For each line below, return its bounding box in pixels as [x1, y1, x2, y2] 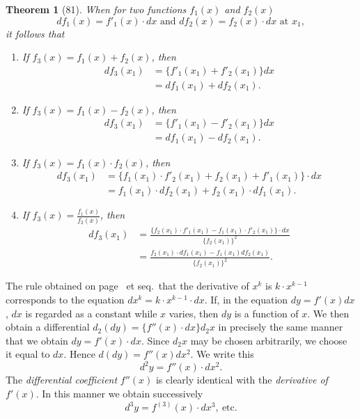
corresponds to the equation [6, 292, 125, 306]
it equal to [6, 347, 50, 361]
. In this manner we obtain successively [36, 386, 203, 401]
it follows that [6, 26, 65, 40]
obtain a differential [6, 319, 90, 334]
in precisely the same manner [218, 319, 343, 334]
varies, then [169, 306, 219, 320]
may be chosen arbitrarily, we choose [190, 333, 347, 347]
